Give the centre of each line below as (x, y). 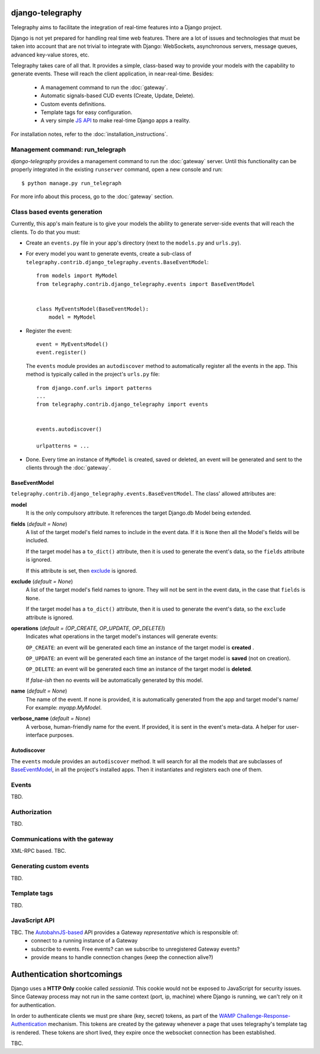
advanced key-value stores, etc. (50, 55)
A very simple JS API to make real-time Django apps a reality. (116, 120)
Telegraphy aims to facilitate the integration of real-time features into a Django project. (116, 27)
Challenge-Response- (263, 1016)
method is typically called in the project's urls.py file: (93, 374)
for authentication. (33, 1005)
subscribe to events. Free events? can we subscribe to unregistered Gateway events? (135, 949)
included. (37, 541)
